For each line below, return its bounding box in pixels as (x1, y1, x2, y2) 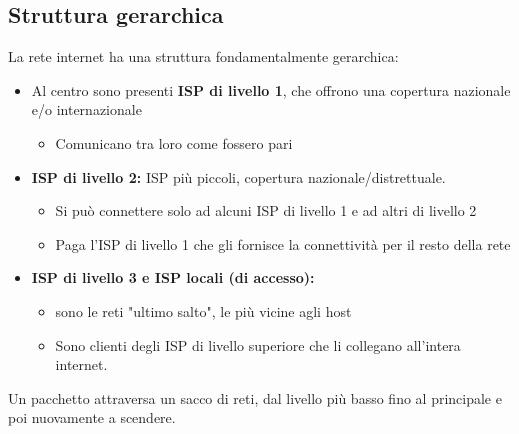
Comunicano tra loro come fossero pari (55, 132, 293, 153)
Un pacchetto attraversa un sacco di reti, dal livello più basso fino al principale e (8, 387, 502, 408)
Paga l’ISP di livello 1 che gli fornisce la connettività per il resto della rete (55, 233, 511, 254)
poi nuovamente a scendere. (8, 407, 176, 428)
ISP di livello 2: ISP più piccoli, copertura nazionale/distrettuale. (31, 166, 446, 187)
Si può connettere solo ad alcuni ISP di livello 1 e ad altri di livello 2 (55, 200, 477, 221)
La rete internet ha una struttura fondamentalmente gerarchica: (8, 46, 399, 67)
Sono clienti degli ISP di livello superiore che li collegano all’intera (55, 334, 461, 355)
